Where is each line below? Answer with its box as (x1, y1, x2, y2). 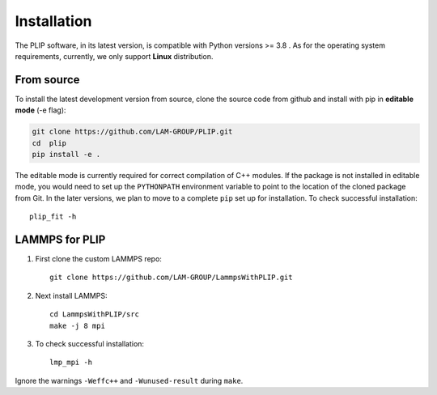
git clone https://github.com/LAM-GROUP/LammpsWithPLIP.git (49, 273, 293, 282)
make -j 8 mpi (49, 321, 105, 330)
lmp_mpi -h (49, 358, 93, 367)
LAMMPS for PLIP (15, 232, 106, 246)
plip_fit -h (29, 212, 77, 222)
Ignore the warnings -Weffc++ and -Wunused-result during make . (15, 376, 244, 385)
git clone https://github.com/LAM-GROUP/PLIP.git (32, 127, 233, 137)
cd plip (32, 138, 67, 147)
